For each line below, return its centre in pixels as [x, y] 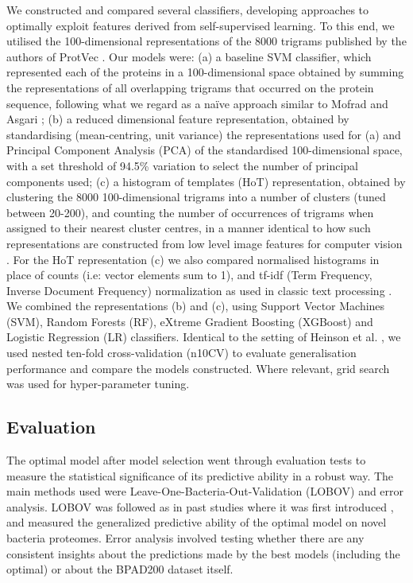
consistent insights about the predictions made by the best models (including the [203, 553]
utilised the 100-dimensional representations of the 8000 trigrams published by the [206, 41]
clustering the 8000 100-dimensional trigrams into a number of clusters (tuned [196, 197]
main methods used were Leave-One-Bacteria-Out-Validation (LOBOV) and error [205, 491]
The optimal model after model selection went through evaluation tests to [186, 460]
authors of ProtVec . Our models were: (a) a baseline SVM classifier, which [189, 56]
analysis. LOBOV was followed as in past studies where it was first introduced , [200, 506]
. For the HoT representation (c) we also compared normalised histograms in [193, 259]
